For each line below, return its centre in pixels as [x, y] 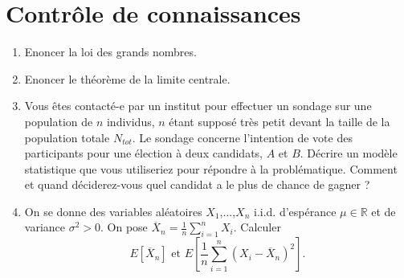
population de [59, 121]
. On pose [124, 227]
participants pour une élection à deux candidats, [144, 153]
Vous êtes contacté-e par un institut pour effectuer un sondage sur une [198, 106]
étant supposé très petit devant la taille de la [280, 121]
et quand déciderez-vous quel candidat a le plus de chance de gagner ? [197, 184]
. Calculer [257, 227]
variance [45, 227]
